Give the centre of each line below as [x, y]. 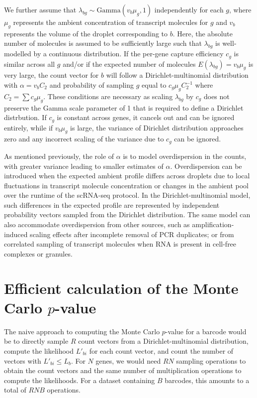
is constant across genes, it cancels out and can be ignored [146, 117]
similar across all [30, 64]
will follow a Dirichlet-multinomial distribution [177, 75]
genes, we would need [128, 360]
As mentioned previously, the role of [59, 156]
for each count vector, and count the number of [161, 350]
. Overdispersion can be [206, 166]
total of [15, 390]
